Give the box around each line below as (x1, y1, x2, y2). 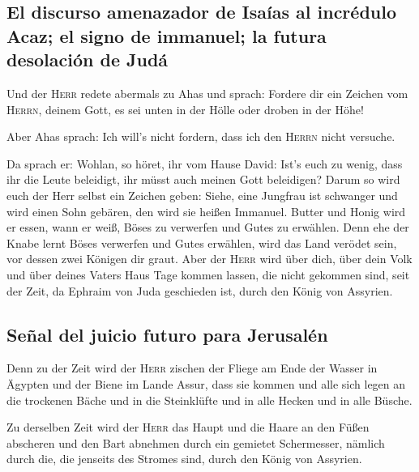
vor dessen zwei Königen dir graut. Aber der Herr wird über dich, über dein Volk (6, 250, 413, 267)
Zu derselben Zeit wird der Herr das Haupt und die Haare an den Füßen (6, 419, 370, 436)
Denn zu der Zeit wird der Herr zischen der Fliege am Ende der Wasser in (6, 359, 378, 376)
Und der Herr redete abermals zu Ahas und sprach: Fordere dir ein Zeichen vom (6, 84, 408, 101)
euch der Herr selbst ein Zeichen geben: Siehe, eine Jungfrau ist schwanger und (6, 186, 398, 203)
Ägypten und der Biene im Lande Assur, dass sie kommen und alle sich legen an (6, 375, 406, 392)
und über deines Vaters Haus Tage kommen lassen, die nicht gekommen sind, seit (6, 266, 410, 283)
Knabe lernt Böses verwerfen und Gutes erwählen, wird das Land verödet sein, (6, 234, 397, 251)
